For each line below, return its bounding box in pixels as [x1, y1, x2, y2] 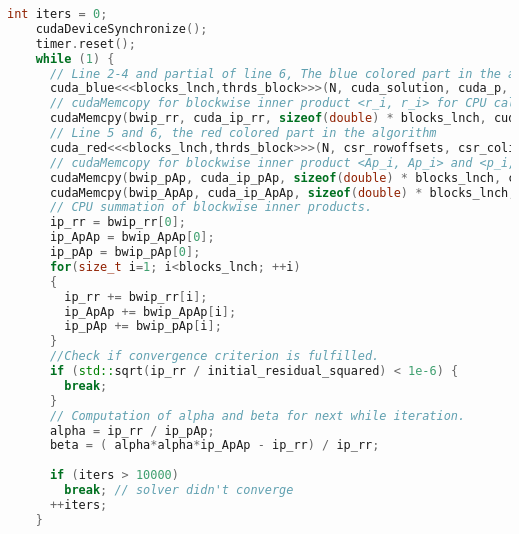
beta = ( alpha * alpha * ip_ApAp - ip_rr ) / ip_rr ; [49, 438, 380, 453]
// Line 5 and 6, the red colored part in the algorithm [49, 126, 437, 140]
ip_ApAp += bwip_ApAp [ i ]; [64, 304, 237, 319]
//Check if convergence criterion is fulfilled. [49, 349, 380, 364]
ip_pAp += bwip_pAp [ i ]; [64, 319, 222, 334]
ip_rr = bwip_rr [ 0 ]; [49, 215, 187, 230]
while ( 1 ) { [35, 51, 115, 66]
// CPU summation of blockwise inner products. [49, 200, 373, 215]
